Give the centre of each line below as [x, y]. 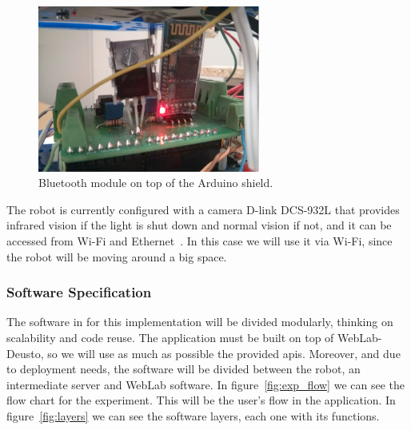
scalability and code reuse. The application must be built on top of [170, 338]
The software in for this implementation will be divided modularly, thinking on [200, 322]
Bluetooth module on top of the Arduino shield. [156, 183]
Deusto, [25, 353]
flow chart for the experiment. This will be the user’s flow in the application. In [201, 400]
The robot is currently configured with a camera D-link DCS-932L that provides [203, 209]
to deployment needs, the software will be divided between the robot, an [184, 369]
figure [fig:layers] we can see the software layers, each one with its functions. [193, 416]
